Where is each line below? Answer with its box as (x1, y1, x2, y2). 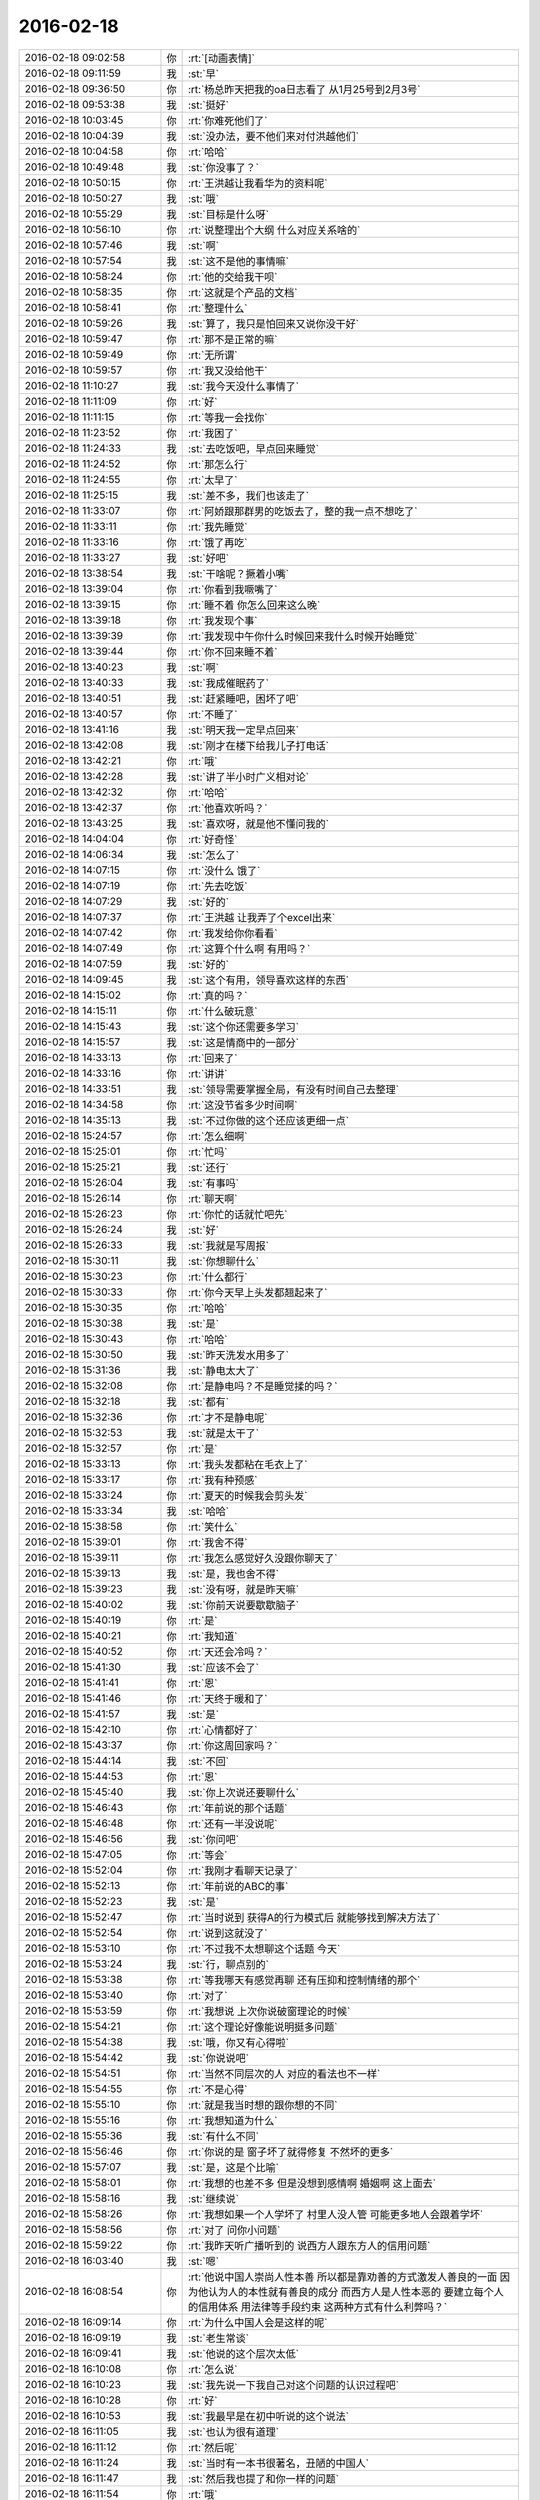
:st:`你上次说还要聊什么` (187, 1785, 300, 1799)
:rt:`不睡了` (187, 707, 238, 721)
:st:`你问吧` (187, 1832, 240, 1846)
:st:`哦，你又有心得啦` (187, 2035, 290, 2049)
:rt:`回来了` (187, 1051, 238, 1065)
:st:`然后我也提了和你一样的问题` (187, 2471, 340, 2485)
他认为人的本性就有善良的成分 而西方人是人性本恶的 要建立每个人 (197, 2285, 504, 2299)
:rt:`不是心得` (187, 2082, 248, 2096)
